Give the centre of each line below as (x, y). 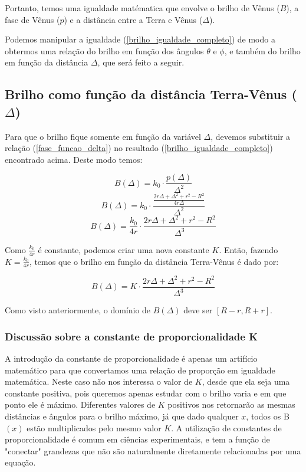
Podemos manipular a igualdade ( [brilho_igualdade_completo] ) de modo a (140, 39)
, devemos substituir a (251, 136)
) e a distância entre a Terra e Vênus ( (133, 19)
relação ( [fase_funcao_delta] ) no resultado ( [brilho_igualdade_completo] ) (139, 148)
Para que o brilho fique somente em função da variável (103, 136)
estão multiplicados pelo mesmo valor (94, 427)
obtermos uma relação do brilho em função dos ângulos (104, 50)
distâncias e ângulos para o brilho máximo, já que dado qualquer (122, 416)
